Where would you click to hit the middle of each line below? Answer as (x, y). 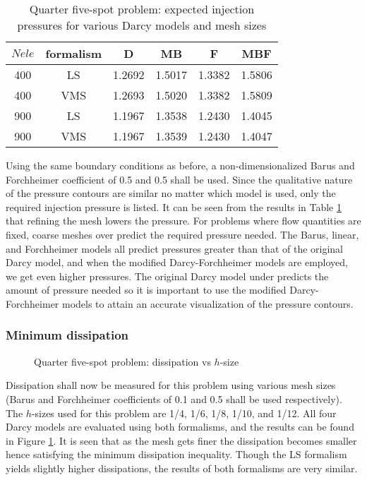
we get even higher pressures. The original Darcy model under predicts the (167, 276)
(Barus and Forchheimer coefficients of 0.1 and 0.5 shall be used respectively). (174, 398)
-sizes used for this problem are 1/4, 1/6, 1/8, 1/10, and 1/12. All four (184, 413)
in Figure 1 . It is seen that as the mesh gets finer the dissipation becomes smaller (181, 440)
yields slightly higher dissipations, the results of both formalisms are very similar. (182, 468)
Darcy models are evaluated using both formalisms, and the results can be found (180, 427)
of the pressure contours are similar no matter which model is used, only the (171, 193)
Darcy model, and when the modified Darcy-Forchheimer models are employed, (177, 262)
